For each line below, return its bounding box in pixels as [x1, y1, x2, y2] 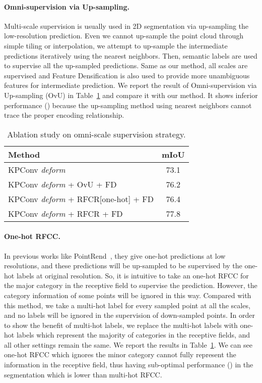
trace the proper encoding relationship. [4, 110, 124, 120]
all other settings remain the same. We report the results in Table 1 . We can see [4, 339, 252, 350]
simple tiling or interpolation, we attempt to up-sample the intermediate [4, 40, 228, 51]
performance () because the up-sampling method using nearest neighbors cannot [4, 100, 252, 110]
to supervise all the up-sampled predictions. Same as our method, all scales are [4, 60, 248, 71]
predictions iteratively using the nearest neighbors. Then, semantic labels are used [4, 50, 257, 61]
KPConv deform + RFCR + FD [8, 207, 123, 219]
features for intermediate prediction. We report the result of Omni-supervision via [4, 80, 257, 90]
